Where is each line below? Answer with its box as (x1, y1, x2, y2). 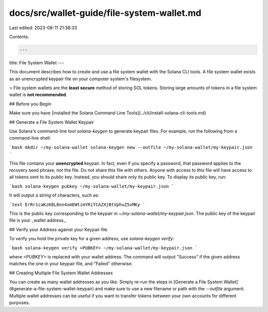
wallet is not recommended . (9, 92, 67, 98)
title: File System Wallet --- (9, 59, 64, 65)
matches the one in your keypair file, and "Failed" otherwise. (9, 260, 133, 267)
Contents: (9, 34, 29, 40)
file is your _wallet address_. (9, 217, 67, 223)
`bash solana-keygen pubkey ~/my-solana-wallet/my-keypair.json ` (9, 183, 175, 189)
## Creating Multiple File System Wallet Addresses (9, 270, 113, 276)
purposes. (9, 300, 30, 306)
